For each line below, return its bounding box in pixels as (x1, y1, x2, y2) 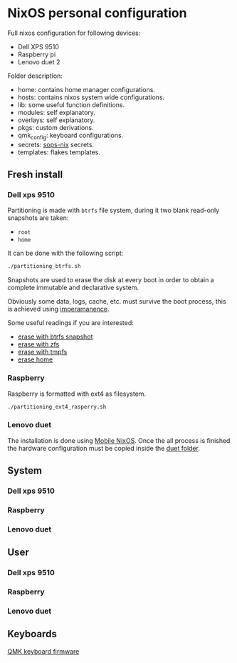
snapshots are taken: (7, 214, 69, 222)
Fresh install (7, 169, 63, 181)
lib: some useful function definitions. (17, 100, 125, 109)
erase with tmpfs (17, 348, 68, 357)
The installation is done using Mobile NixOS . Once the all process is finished (7, 436, 231, 444)
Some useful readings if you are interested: (7, 319, 134, 327)
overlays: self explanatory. (17, 116, 95, 124)
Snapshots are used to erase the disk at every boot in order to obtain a (7, 276, 215, 284)
